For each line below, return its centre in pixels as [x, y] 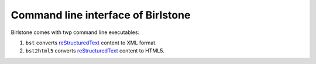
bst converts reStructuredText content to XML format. [91, 43]
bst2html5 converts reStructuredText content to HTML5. [95, 51]
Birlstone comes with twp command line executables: [75, 32]
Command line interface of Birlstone [101, 15]
